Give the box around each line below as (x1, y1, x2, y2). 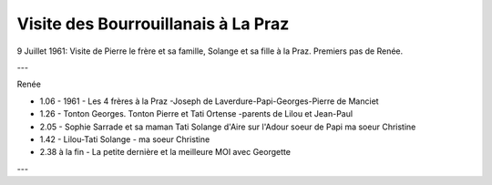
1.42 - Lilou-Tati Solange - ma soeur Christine (39, 133, 210, 145)
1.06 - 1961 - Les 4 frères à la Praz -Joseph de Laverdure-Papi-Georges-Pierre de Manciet (39, 96, 379, 107)
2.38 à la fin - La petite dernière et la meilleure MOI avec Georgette (39, 147, 292, 158)
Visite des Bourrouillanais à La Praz (16, 14, 290, 34)
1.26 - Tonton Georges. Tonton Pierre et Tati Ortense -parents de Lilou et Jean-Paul (39, 108, 354, 119)
